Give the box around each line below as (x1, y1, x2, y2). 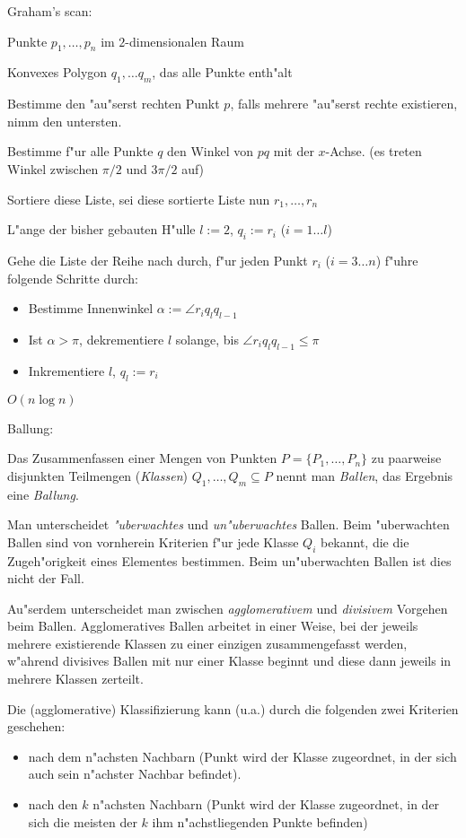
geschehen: (7, 717, 66, 736)
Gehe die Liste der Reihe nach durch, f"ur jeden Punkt (7, 250, 308, 269)
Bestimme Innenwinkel (28, 299, 154, 318)
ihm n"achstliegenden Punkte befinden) (152, 812, 368, 831)
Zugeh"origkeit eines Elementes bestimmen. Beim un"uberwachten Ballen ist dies (7, 551, 452, 570)
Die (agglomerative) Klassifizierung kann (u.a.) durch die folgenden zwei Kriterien (7, 699, 459, 718)
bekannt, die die (320, 532, 409, 551)
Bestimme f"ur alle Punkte (7, 142, 154, 161)
